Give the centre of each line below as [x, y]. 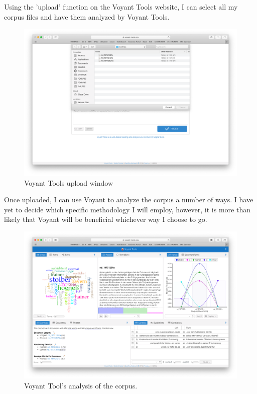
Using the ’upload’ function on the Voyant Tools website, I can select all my [121, 7]
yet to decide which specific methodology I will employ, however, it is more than [127, 209]
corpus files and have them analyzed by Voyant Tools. [87, 16]
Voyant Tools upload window [69, 182]
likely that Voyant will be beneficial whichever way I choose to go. [106, 219]
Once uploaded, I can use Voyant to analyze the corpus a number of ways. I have [129, 200]
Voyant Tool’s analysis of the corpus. [81, 385]
